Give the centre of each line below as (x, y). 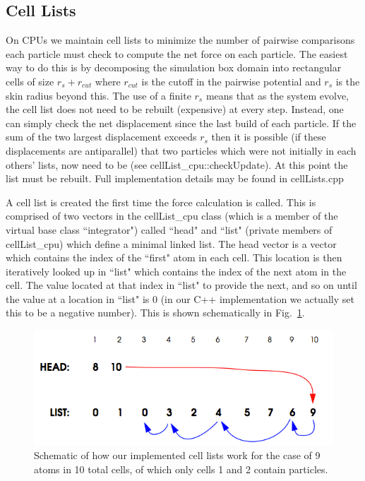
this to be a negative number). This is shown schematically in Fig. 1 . (155, 313)
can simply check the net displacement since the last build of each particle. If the (181, 123)
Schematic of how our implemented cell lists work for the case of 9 (177, 455)
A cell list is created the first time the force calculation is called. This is (161, 202)
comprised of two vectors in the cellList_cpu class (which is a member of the (172, 216)
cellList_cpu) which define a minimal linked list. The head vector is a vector (171, 243)
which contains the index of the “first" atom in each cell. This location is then (174, 257)
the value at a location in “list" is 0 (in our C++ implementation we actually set (180, 298)
